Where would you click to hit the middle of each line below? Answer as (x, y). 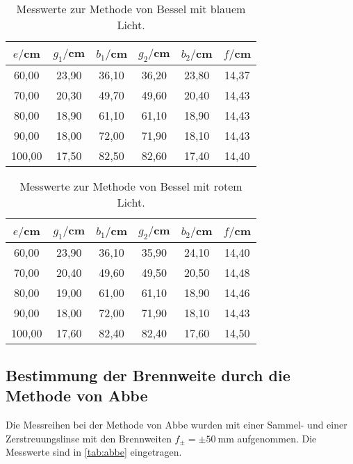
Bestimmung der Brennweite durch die (148, 375)
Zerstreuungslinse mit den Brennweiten (89, 438)
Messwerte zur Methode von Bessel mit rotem (131, 186)
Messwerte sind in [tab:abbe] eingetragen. (94, 452)
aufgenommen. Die (277, 438)
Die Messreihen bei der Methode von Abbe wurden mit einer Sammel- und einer (176, 424)
